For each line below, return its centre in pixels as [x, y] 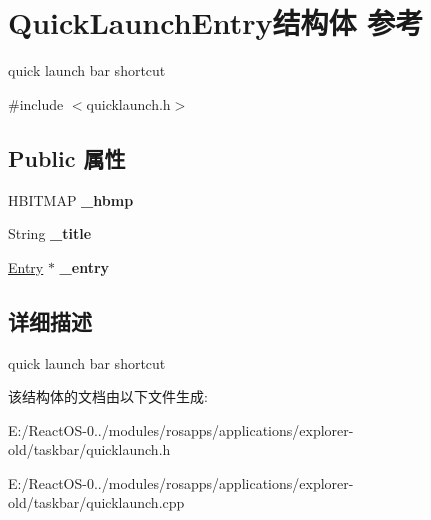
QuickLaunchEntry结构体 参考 [216, 22]
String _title [50, 233]
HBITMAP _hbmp [71, 199]
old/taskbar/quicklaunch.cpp [96, 502]
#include [36, 103]
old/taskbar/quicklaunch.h [89, 449]
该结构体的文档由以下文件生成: [108, 396]
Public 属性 [67, 157]
